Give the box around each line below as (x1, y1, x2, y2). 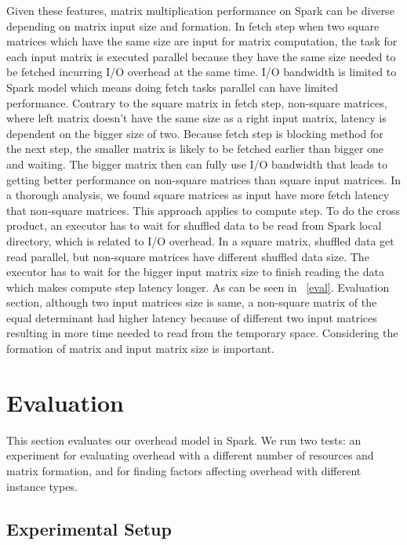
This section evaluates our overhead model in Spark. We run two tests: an (6, 431, 362, 448)
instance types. (6, 478, 78, 494)
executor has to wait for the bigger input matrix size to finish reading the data (6, 263, 384, 280)
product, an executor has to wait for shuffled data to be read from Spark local (6, 217, 382, 234)
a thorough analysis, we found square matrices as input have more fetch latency (6, 187, 390, 203)
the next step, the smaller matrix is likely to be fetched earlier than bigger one (6, 140, 384, 157)
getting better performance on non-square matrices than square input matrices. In (6, 171, 402, 187)
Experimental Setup (6, 516, 172, 540)
